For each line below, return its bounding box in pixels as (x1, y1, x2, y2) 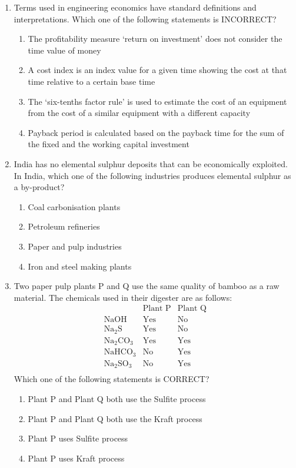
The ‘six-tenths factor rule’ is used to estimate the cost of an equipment (28, 95, 287, 107)
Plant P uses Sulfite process (28, 432, 128, 444)
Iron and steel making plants (28, 260, 132, 272)
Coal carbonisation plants (28, 200, 121, 213)
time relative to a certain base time (28, 75, 155, 87)
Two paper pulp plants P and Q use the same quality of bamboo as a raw (14, 280, 280, 292)
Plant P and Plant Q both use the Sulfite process (28, 392, 206, 404)
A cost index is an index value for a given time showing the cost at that (28, 64, 287, 76)
